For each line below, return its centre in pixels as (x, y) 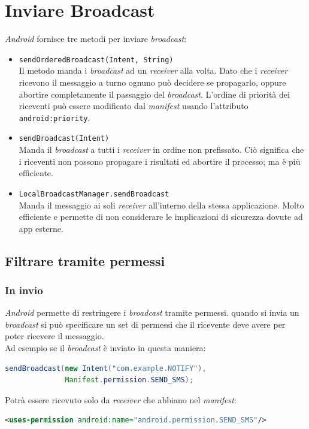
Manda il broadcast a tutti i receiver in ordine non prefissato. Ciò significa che (161, 149)
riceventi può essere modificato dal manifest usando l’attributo (134, 106)
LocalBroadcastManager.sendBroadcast (94, 194)
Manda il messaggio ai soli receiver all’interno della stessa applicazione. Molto (161, 205)
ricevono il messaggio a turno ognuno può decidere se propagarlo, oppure (152, 82)
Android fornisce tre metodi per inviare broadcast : (96, 39)
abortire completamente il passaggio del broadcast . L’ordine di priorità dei (154, 94)
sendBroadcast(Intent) (64, 139)
